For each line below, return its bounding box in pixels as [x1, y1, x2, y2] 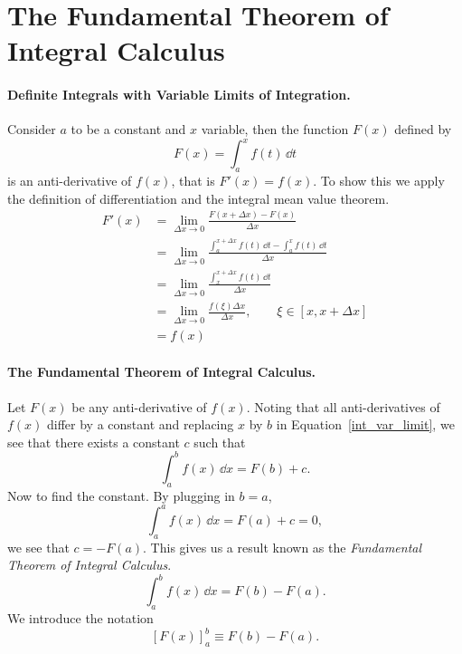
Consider [7, 120, 56, 139]
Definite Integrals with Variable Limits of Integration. [7, 85, 351, 104]
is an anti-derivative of [7, 171, 132, 190]
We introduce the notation [7, 609, 154, 627]
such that [193, 432, 246, 451]
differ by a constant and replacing [47, 415, 234, 434]
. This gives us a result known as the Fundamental [143, 537, 422, 556]
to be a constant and [71, 120, 186, 139]
